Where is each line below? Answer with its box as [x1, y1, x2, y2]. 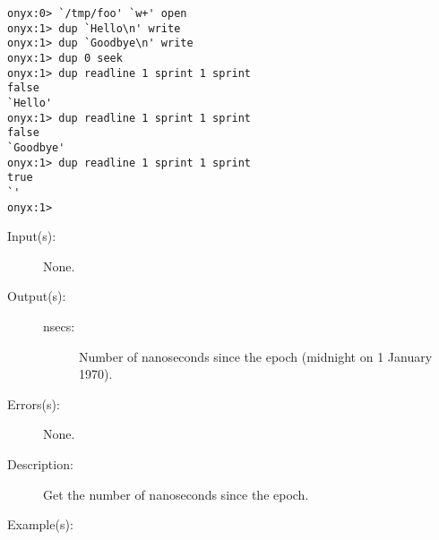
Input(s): [7, 227, 56, 245]
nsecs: [43, 316, 75, 335]
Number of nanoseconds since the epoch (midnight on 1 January [79, 347, 433, 365]
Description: [7, 454, 73, 473]
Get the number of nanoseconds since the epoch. [43, 484, 309, 503]
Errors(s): [7, 394, 60, 413]
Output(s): [7, 287, 66, 305]
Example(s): [7, 515, 73, 534]
